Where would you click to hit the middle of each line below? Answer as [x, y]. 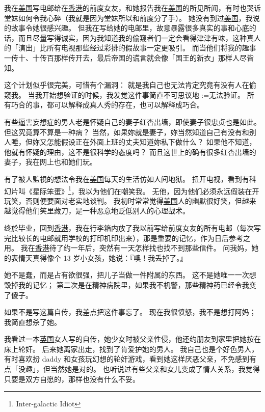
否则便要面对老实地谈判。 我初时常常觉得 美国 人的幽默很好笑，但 [134, 200]
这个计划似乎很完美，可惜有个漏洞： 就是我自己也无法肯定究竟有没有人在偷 [130, 85]
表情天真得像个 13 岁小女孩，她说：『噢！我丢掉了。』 [99, 257]
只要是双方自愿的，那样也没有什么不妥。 [72, 379]
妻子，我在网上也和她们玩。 [50, 162]
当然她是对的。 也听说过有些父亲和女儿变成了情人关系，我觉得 [155, 369]
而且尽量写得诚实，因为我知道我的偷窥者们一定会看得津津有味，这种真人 [139, 37]
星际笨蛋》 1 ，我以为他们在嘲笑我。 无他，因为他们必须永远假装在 [142, 190]
